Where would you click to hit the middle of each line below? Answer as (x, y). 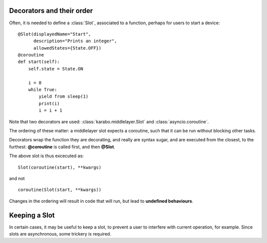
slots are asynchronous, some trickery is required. (60, 234)
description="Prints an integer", (75, 41)
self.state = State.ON (56, 69)
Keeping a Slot (32, 215)
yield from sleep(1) (64, 96)
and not (17, 178)
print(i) (49, 103)
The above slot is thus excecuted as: (46, 156)
